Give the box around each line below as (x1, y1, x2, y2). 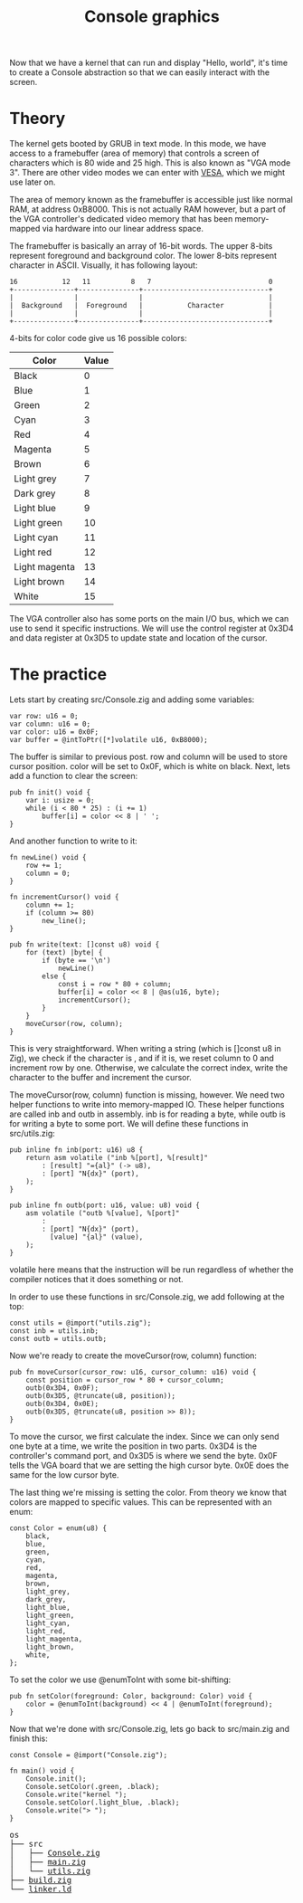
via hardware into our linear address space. (42, 224, 204, 234)
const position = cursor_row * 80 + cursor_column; (25, 1375, 224, 1385)
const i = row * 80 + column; (57, 980, 172, 989)
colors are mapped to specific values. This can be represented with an (9, 1497, 272, 1508)
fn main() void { (9, 1766, 75, 1775)
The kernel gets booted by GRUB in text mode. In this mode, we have (9, 138, 267, 149)
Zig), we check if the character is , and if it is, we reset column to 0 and (9, 1052, 274, 1064)
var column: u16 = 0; (9, 719, 91, 729)
